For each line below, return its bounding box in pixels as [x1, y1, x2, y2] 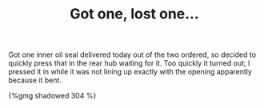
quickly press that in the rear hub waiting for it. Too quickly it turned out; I [8, 58, 250, 68]
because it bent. [8, 75, 62, 85]
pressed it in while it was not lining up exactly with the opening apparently [8, 67, 252, 77]
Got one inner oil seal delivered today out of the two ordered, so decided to [8, 50, 257, 60]
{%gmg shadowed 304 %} [8, 91, 97, 101]
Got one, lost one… [69, 5, 200, 23]
